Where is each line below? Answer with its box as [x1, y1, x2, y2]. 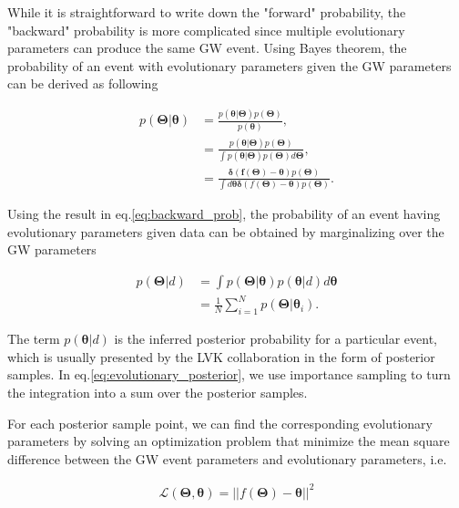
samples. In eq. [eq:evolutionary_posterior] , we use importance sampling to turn [7, 365, 451, 384]
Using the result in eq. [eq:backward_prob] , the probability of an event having [7, 204, 441, 223]
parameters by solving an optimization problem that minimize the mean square [7, 431, 450, 451]
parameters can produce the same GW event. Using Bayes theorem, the [7, 38, 407, 57]
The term [7, 329, 60, 348]
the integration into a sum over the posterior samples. [7, 382, 308, 401]
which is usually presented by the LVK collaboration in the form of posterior [7, 347, 435, 366]
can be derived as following [7, 74, 158, 93]
